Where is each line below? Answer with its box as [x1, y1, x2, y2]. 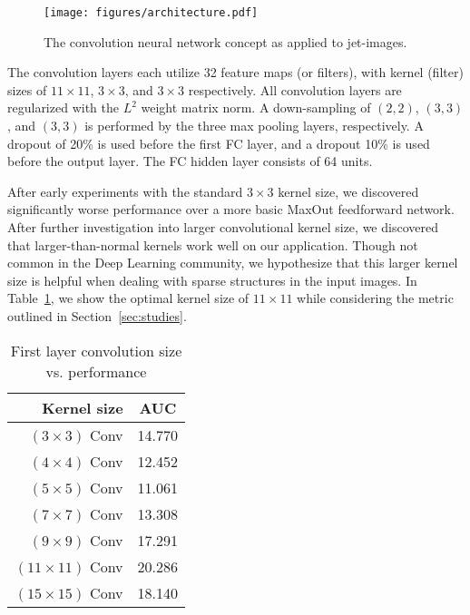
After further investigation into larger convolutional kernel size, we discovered [7, 218, 438, 236]
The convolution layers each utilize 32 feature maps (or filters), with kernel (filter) [7, 63, 464, 82]
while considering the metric [297, 288, 454, 307]
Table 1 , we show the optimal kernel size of [7, 288, 250, 307]
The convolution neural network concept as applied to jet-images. [44, 32, 407, 51]
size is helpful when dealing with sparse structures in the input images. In [7, 270, 417, 289]
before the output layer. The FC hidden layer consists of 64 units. [7, 151, 373, 171]
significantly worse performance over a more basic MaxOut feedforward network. [7, 200, 455, 219]
